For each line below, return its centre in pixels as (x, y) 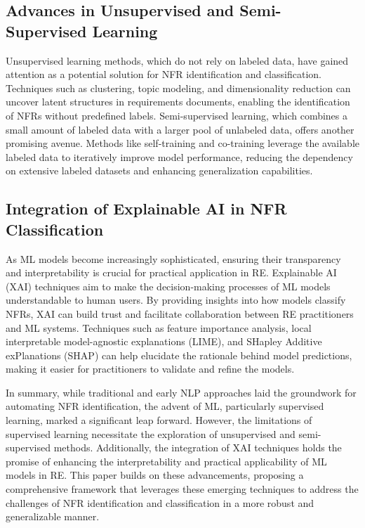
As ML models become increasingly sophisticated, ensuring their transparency (173, 258)
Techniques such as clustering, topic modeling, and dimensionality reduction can (178, 88)
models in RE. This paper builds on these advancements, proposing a (155, 475)
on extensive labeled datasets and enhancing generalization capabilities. (159, 170)
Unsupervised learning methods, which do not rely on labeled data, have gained (177, 60)
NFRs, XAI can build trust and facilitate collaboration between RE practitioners (180, 313)
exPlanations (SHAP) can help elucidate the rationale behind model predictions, (179, 355)
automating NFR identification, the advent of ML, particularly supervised (165, 406)
